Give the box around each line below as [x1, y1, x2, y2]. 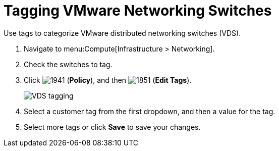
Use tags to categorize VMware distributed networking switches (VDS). [4, 28, 241, 37]
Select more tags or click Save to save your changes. [24, 122, 201, 131]
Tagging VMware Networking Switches [4, 2, 272, 19]
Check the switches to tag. [24, 60, 113, 69]
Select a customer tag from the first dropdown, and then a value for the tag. [24, 107, 275, 116]
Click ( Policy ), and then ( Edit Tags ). [24, 75, 192, 84]
